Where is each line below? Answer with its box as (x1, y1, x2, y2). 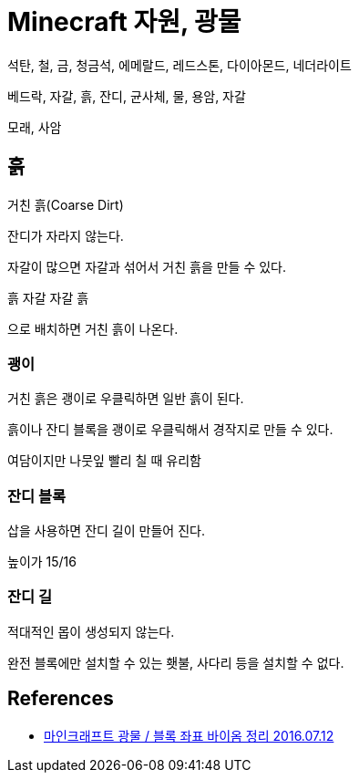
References (7, 687, 114, 711)
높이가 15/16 (7, 554, 77, 570)
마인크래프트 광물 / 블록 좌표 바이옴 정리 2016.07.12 (44, 727, 334, 744)
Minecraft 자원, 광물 (7, 6, 241, 37)
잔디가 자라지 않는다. (7, 227, 124, 244)
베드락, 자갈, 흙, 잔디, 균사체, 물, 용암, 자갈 (7, 88, 246, 104)
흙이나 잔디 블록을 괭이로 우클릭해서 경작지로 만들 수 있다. (7, 421, 333, 438)
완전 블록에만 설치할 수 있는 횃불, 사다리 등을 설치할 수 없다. (7, 654, 344, 671)
